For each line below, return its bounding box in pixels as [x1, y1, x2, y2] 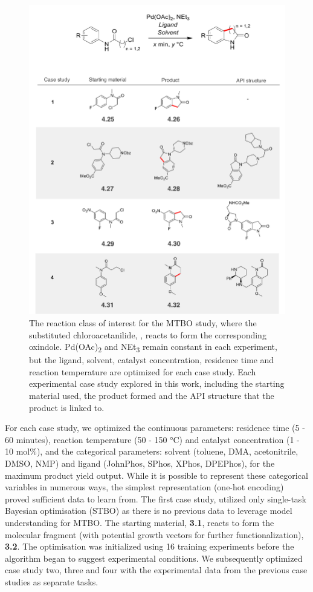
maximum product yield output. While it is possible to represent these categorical [5, 469, 308, 481]
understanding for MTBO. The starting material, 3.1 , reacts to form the [5, 516, 274, 529]
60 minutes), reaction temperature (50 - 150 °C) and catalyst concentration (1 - [5, 433, 300, 446]
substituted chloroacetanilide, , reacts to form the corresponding [29, 328, 266, 341]
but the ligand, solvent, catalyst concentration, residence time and [29, 354, 274, 366]
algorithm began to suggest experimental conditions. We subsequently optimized [5, 551, 303, 564]
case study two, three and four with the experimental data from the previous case [5, 564, 308, 576]
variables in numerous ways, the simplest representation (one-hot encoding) [5, 481, 284, 493]
